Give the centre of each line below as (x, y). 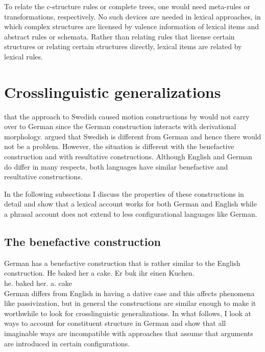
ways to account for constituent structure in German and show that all (115, 323)
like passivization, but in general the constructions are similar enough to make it (130, 303)
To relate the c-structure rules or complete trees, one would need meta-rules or (127, 6)
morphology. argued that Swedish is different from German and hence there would (133, 136)
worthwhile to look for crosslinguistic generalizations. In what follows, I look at (128, 313)
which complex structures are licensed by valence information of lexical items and (131, 26)
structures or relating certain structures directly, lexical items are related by (123, 46)
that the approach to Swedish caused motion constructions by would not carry (127, 116)
